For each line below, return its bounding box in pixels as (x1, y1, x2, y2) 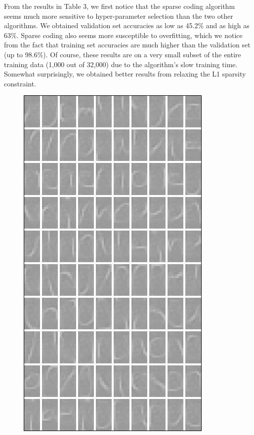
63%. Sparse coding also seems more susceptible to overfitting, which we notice (4, 30, 243, 40)
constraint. (4, 78, 37, 88)
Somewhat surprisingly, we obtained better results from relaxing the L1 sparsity (4, 69, 246, 79)
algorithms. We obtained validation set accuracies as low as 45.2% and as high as (4, 20, 250, 31)
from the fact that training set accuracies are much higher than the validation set (4, 40, 251, 50)
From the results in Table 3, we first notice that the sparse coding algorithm (4, 1, 235, 11)
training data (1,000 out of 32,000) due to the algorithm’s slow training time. (4, 59, 238, 69)
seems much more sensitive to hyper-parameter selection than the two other (4, 10, 233, 21)
